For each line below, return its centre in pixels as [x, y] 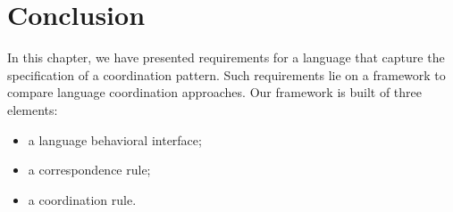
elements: [33, 109]
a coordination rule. [82, 199]
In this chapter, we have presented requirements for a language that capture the [226, 57]
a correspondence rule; [89, 170]
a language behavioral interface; [115, 139]
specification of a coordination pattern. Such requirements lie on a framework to [226, 74]
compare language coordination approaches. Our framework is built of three [215, 92]
